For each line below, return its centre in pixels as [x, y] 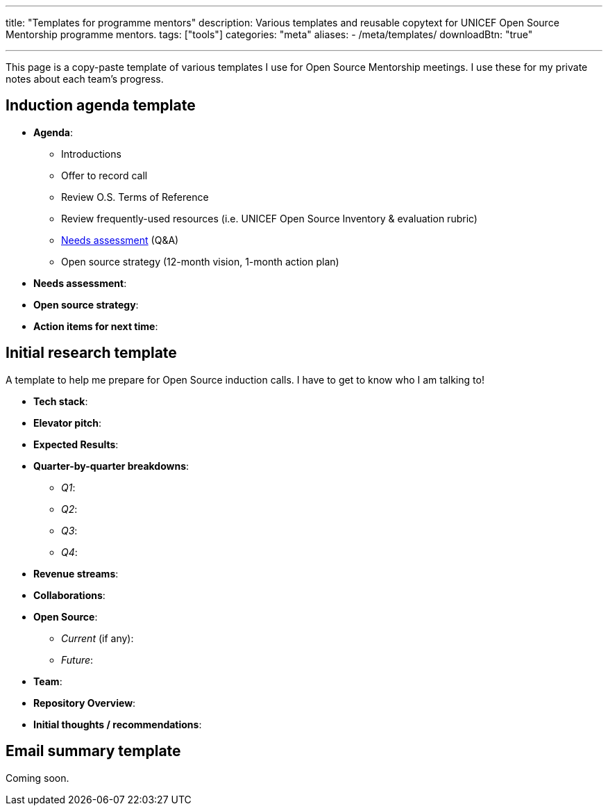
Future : [77, 660]
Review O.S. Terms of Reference [135, 197]
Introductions [91, 154]
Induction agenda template [101, 106]
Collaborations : [69, 595]
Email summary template [93, 751]
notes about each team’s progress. [85, 79]
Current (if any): [98, 638]
